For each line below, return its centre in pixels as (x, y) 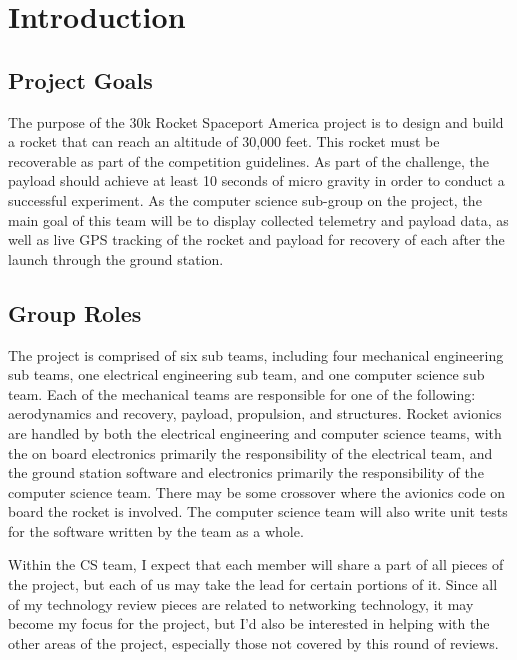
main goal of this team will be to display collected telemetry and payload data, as (258, 219)
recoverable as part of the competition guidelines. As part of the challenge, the (249, 160)
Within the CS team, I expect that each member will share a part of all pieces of (256, 564)
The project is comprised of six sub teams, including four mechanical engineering (256, 354)
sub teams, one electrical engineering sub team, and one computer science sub (246, 374)
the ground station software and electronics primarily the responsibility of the (246, 472)
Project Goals (80, 79)
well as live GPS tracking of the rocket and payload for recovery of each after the (256, 239)
